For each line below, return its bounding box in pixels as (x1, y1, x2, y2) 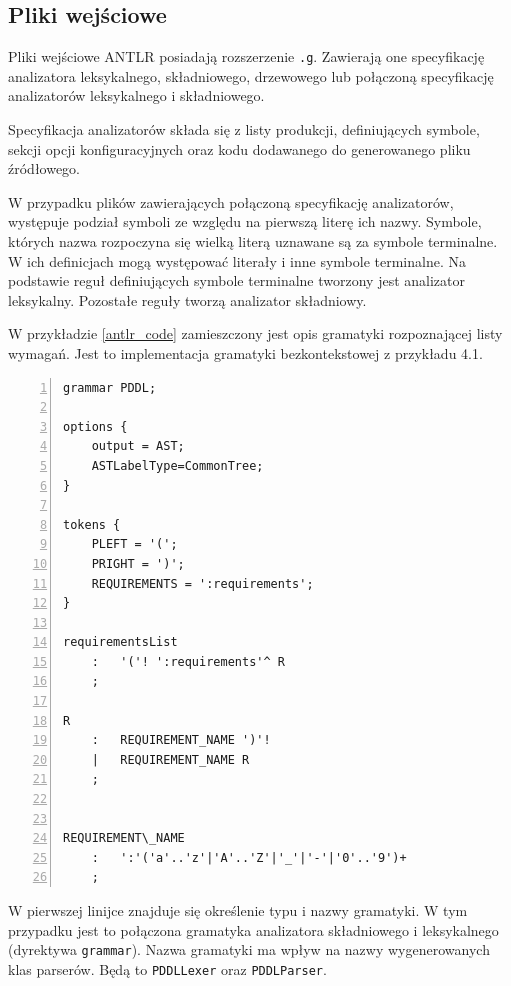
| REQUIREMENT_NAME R (91, 752, 250, 767)
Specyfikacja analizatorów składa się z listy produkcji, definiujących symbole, (8, 119, 480, 140)
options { (63, 419, 128, 434)
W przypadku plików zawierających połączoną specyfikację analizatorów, (8, 191, 454, 212)
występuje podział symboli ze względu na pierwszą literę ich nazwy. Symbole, (8, 211, 482, 232)
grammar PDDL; (63, 380, 157, 395)
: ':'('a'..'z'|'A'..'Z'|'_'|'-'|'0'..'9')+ (91, 850, 407, 865)
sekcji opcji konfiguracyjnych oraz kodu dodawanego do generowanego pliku (8, 138, 471, 159)
